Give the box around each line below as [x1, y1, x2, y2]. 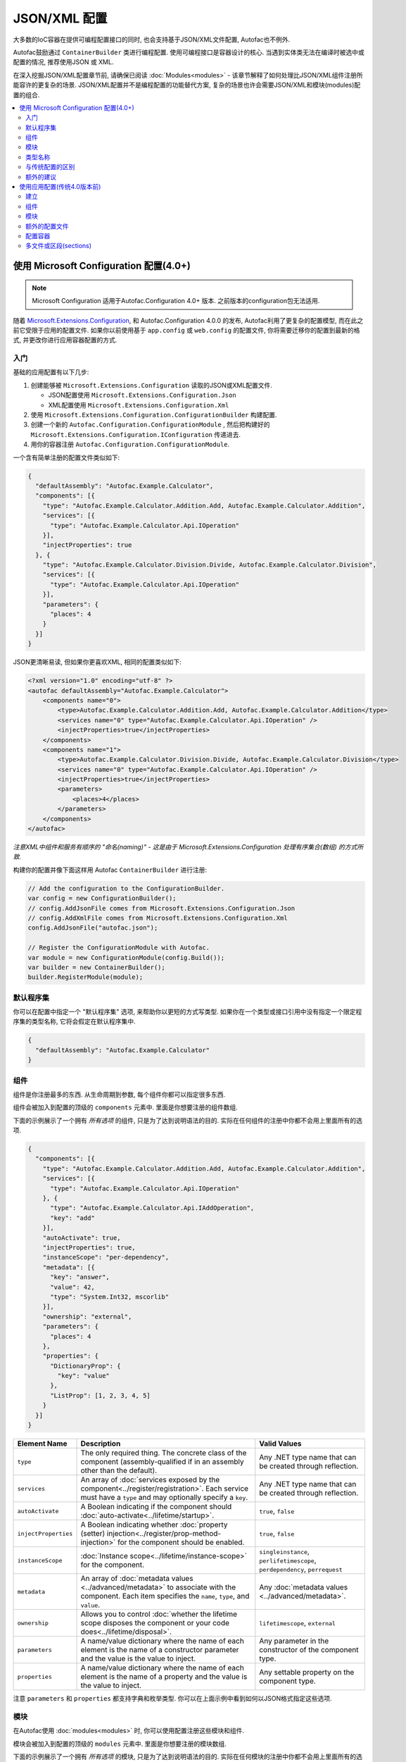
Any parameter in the [259, 1636, 329, 1646]
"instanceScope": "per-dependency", [42, 1253, 169, 1262]
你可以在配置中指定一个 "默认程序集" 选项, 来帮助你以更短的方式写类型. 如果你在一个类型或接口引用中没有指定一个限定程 [13, 1008, 362, 1016]
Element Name [17, 1438, 68, 1448]
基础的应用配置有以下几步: [13, 368, 89, 376]
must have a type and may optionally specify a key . [80, 1493, 248, 1503]
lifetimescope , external [259, 1618, 336, 1628]
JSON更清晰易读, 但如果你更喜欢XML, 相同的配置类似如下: [13, 658, 182, 666]
